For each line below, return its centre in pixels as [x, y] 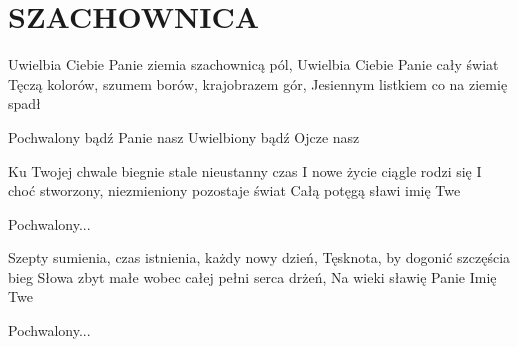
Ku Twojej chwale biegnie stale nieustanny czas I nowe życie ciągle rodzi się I [245, 170]
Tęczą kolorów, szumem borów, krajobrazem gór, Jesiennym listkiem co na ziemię [258, 83]
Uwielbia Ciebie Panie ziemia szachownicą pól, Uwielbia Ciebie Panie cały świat [253, 64]
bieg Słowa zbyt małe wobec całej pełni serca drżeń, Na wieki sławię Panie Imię [252, 276]
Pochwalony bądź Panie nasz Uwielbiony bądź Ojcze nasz [184, 136]
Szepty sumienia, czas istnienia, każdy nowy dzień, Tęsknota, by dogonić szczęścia [259, 257]
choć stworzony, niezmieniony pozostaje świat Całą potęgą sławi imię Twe [234, 190]
